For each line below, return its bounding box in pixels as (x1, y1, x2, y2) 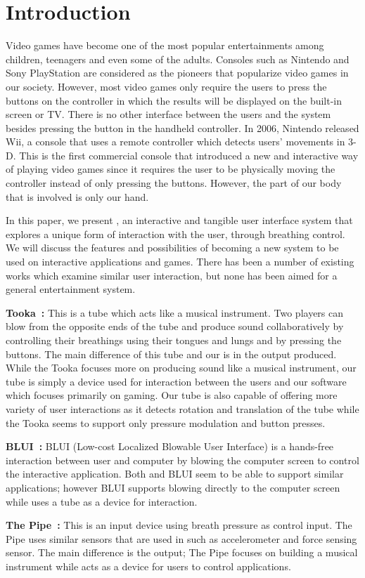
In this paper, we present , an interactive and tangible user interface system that (6, 213, 353, 228)
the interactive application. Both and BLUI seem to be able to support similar (6, 466, 344, 481)
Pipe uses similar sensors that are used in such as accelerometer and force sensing (6, 531, 357, 546)
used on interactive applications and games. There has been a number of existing (6, 254, 354, 269)
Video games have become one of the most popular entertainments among (6, 38, 324, 53)
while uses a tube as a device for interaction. (6, 494, 198, 508)
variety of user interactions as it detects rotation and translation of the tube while (6, 401, 359, 416)
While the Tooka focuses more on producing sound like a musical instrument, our (6, 360, 357, 375)
